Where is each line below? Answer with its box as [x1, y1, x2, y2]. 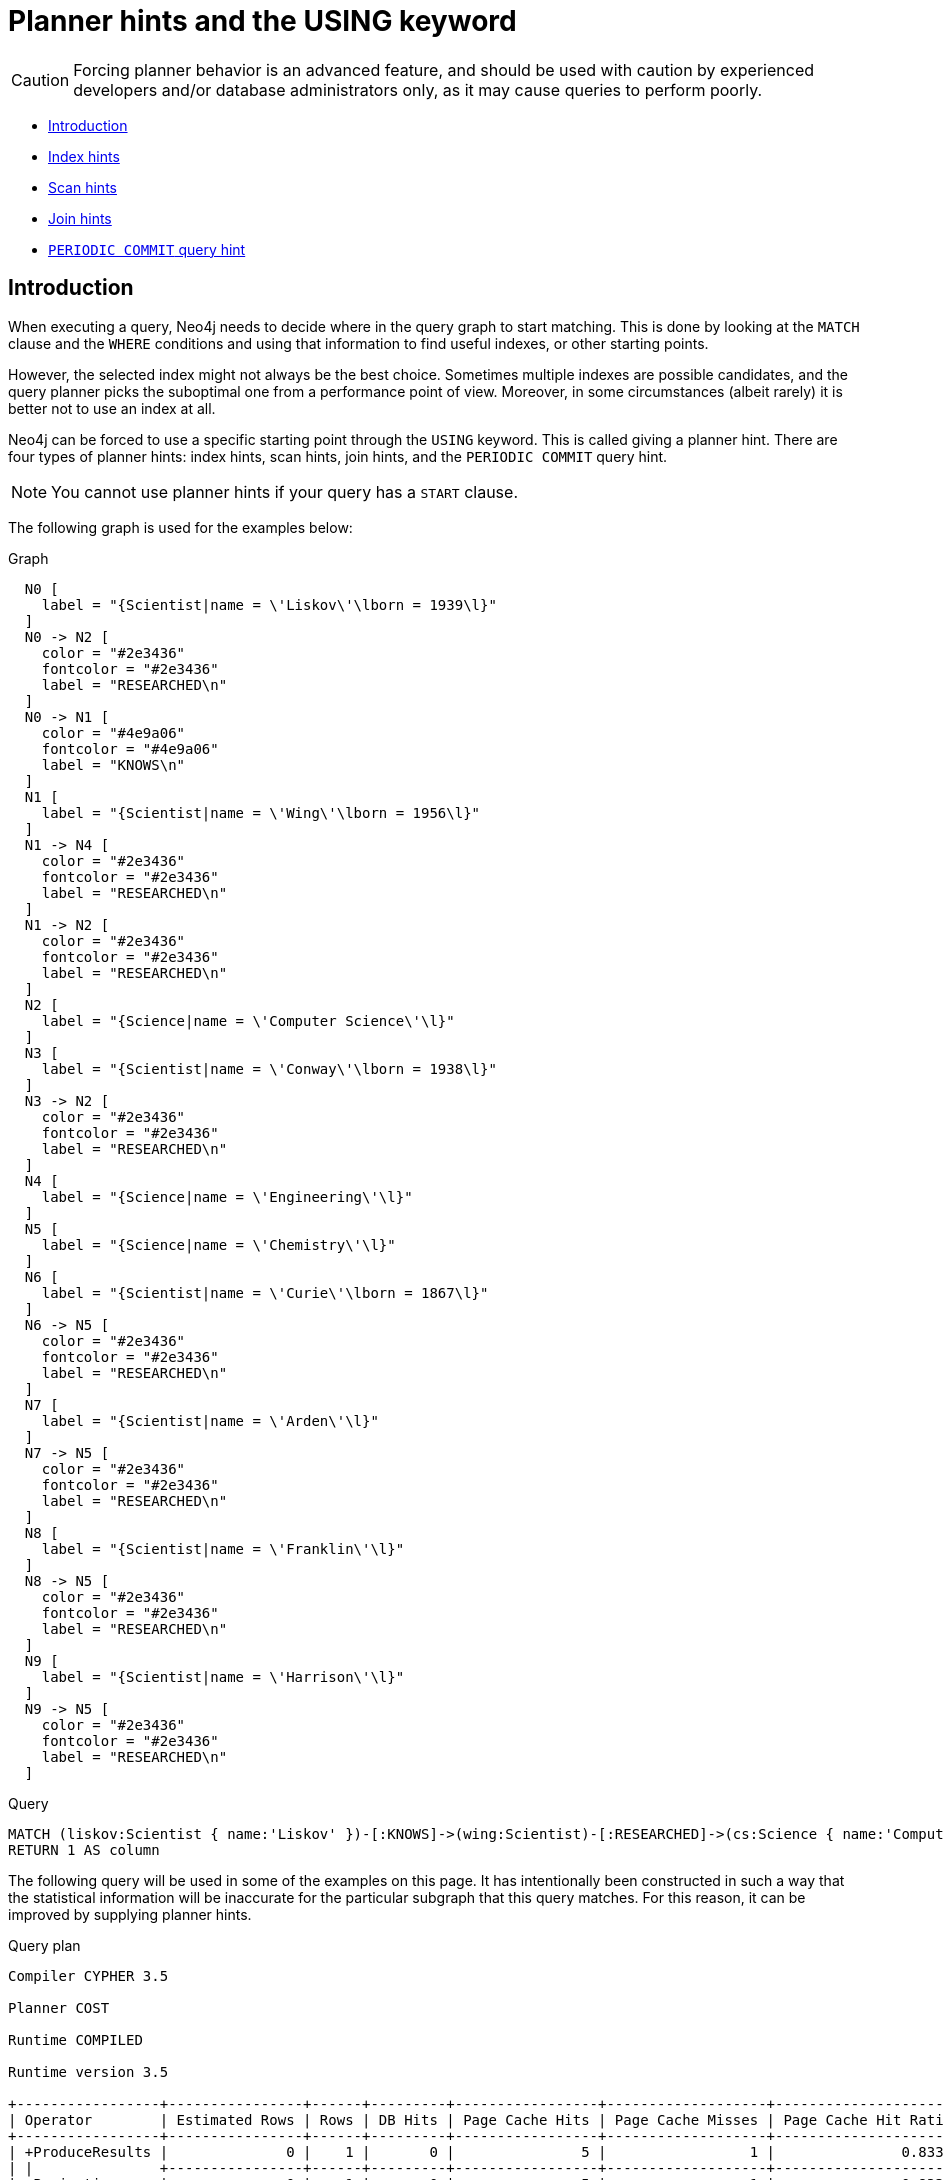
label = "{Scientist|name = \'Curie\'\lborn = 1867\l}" [41, 1284, 489, 1301]
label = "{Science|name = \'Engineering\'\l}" [41, 1188, 413, 1205]
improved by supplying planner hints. [8, 1905, 252, 1923]
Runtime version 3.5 [8, 2063, 169, 2080]
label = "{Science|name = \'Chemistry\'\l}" [41, 1236, 396, 1253]
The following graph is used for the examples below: [8, 518, 353, 536]
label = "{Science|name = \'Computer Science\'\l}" [41, 1012, 455, 1029]
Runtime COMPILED [8, 2031, 143, 2048]
